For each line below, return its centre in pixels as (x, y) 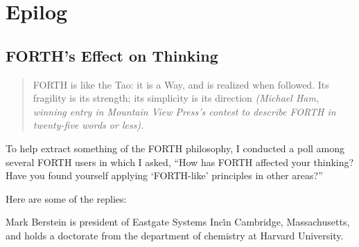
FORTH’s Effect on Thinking (112, 55)
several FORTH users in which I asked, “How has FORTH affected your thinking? (180, 162)
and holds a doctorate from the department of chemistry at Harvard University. (175, 235)
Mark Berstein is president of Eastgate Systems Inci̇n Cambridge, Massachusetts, (178, 222)
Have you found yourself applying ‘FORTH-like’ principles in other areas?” (164, 175)
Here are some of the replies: (66, 198)
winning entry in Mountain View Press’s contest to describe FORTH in (184, 111)
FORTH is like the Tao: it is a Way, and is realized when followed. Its (181, 84)
